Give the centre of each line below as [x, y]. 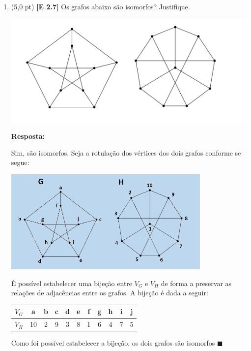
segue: [20, 162]
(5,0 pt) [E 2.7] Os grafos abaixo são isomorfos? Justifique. [100, 6]
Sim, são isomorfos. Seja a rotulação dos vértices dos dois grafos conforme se [126, 152]
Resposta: [28, 136]
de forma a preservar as [196, 283]
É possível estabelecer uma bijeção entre [72, 283]
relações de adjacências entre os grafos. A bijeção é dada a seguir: [110, 293]
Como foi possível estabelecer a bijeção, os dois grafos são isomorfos [113, 343]
